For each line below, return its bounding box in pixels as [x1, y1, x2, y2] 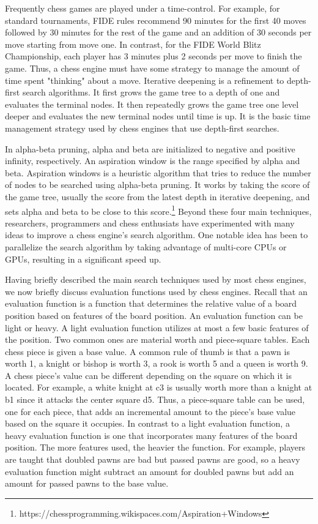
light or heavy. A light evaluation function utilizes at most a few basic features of [5, 321, 309, 334]
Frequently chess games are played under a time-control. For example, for [5, 2, 280, 14]
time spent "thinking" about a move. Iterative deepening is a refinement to [5, 73, 284, 86]
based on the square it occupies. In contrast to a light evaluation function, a [5, 417, 290, 430]
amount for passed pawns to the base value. [5, 477, 169, 490]
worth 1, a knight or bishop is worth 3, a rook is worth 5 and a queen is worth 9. [5, 357, 308, 370]
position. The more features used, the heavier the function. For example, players [5, 441, 306, 454]
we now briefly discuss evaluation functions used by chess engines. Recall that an [5, 285, 308, 298]
